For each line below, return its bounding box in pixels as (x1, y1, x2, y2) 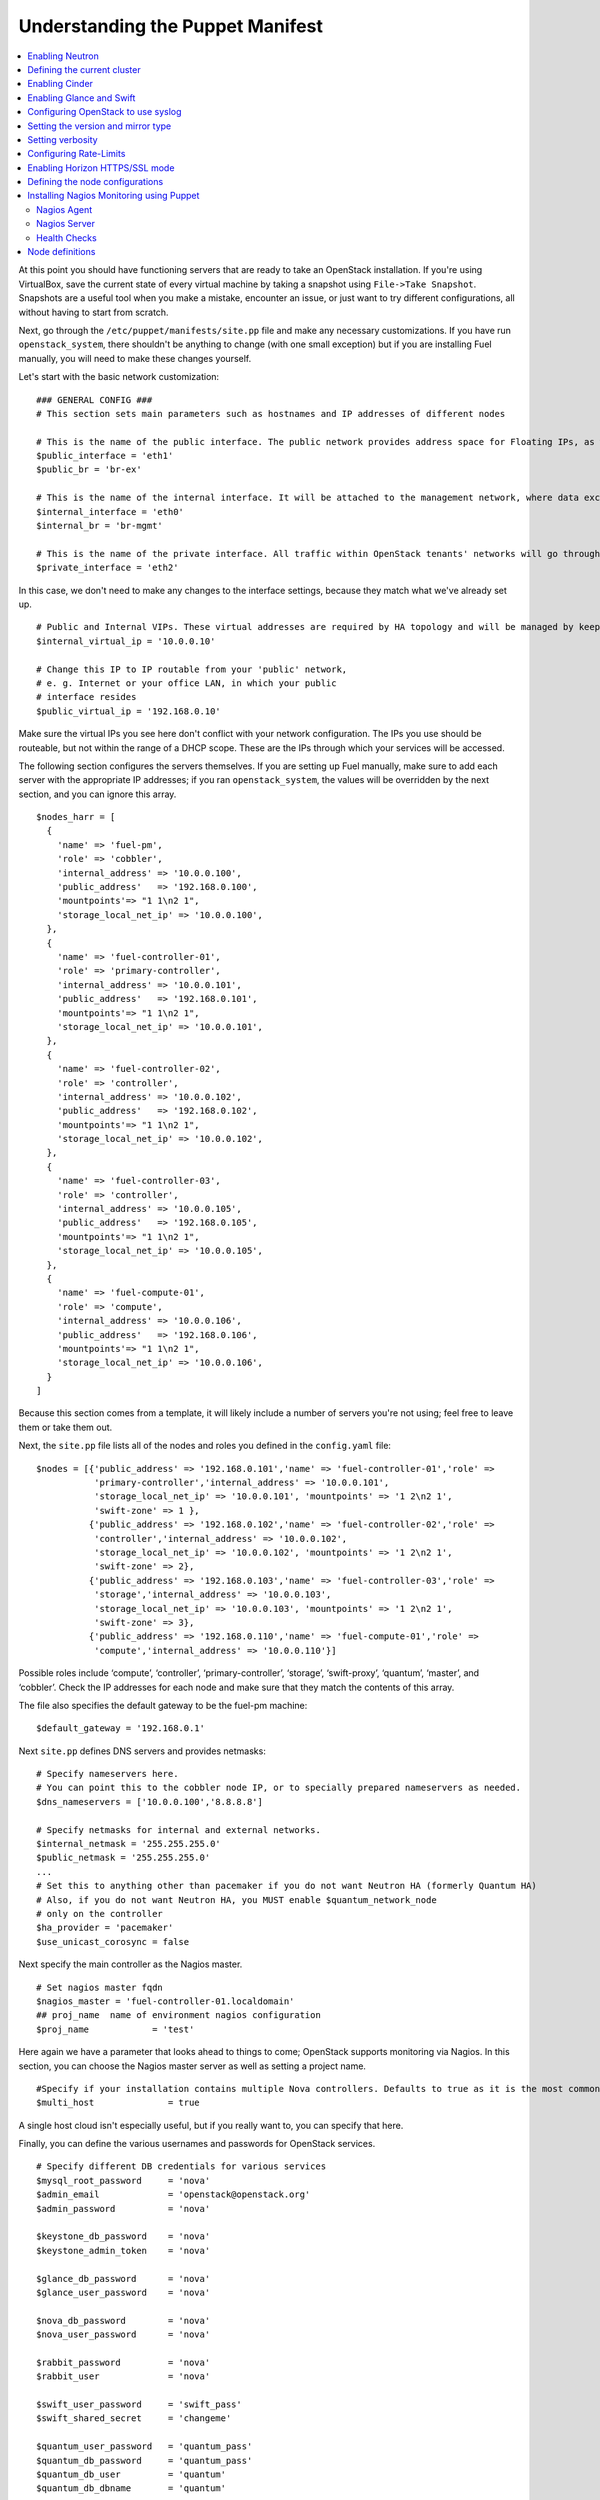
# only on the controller (36, 1908, 164, 1919)
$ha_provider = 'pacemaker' (36, 1922, 174, 1934)
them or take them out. (18, 1421, 113, 1433)
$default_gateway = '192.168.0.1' (36, 1723, 205, 1734)
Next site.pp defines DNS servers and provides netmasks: (18, 1745, 267, 1757)
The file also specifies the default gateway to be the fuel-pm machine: (18, 1699, 308, 1711)
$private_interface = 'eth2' (36, 562, 179, 574)
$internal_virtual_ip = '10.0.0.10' (36, 635, 216, 647)
